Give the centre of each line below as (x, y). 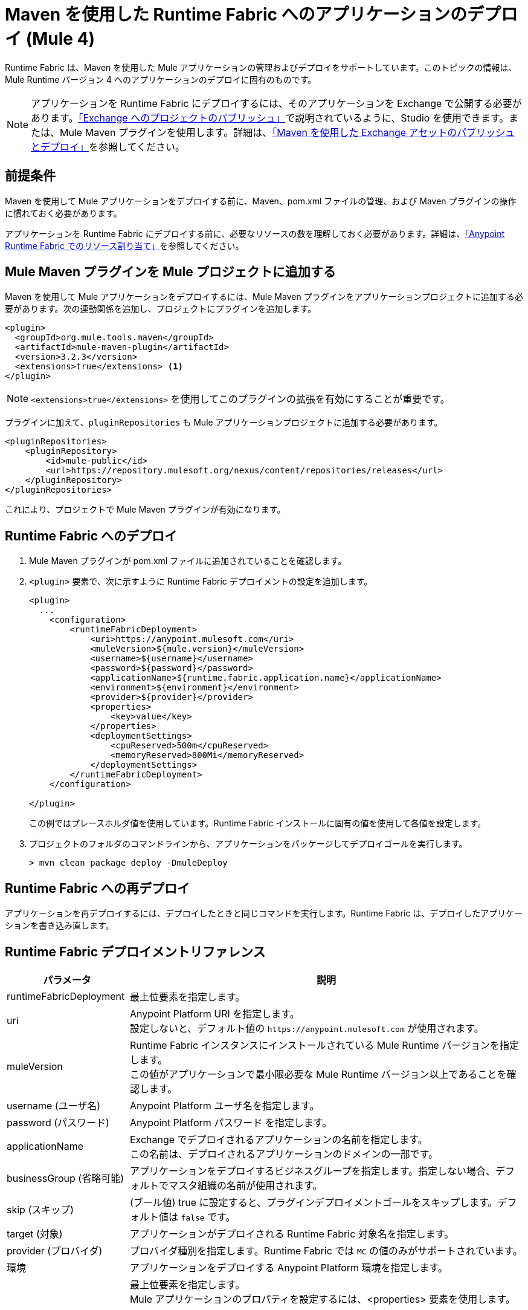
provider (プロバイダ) (55, 1250)
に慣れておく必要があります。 (63, 213)
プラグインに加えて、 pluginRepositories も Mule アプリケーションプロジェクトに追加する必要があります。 (224, 423)
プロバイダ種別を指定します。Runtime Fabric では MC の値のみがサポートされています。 (326, 1250)
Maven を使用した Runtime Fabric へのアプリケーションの (236, 15)
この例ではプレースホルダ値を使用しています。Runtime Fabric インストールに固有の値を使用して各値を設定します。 (258, 823)
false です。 (208, 1217)
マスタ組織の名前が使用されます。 (245, 1185)
